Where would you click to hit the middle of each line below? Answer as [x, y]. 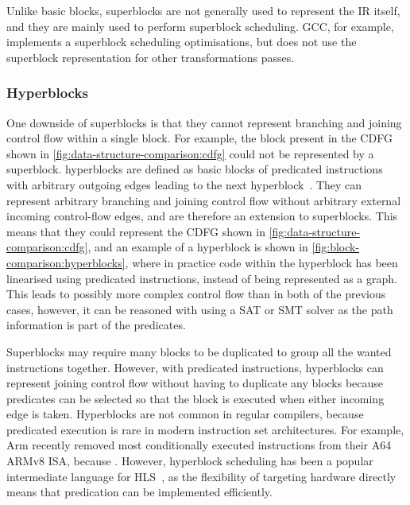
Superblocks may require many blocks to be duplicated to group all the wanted [199, 351]
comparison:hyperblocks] [66, 262]
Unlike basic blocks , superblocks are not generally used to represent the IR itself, [203, 10]
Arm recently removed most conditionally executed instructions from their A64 [199, 445]
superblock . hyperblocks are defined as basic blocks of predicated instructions [195, 169]
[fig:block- [336, 247]
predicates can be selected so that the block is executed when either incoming [195, 398]
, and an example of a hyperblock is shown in [198, 247]
